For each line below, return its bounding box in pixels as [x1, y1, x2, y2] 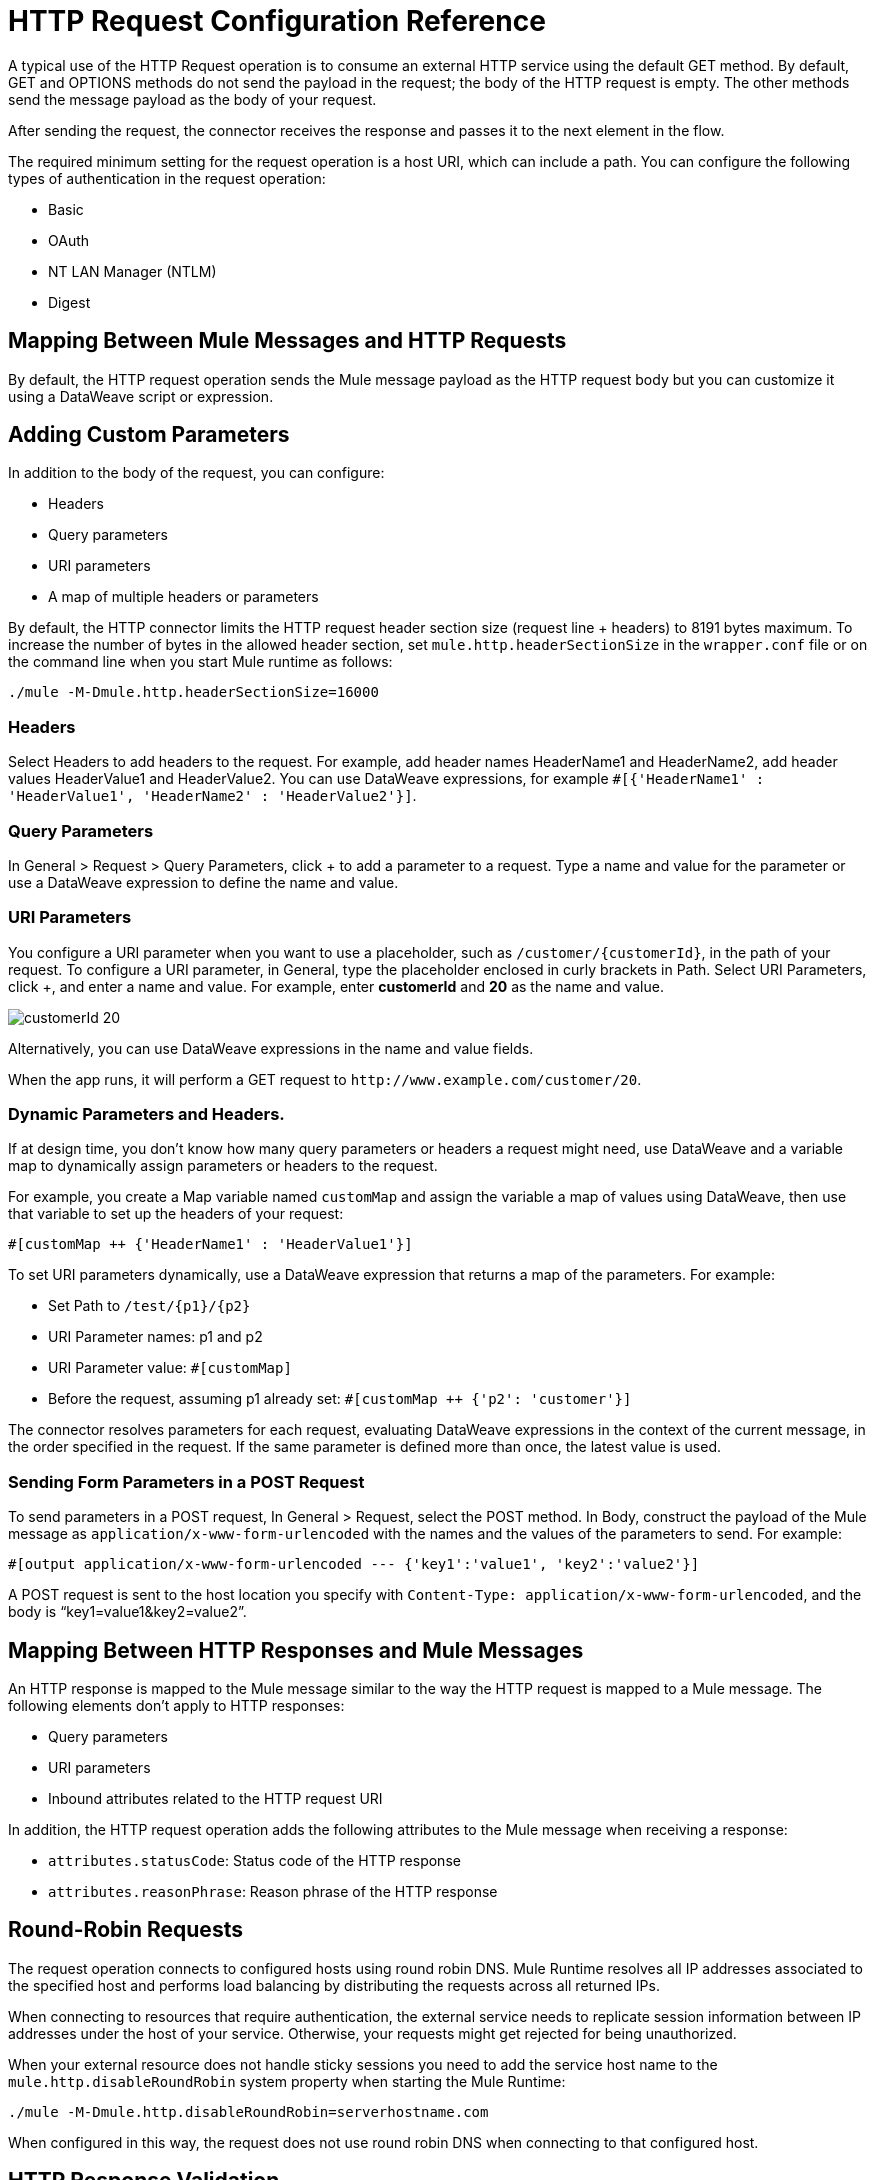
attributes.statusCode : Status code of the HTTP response [48, 1852, 461, 1870]
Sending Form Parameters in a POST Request [8, 1471, 365, 1492]
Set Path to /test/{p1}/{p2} [48, 1297, 251, 1315]
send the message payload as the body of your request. [8, 90, 377, 108]
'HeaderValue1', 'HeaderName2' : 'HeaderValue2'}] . [8, 787, 417, 805]
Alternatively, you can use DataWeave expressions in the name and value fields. [8, 1039, 534, 1057]
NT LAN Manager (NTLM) [48, 262, 217, 280]
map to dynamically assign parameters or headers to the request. [8, 1157, 438, 1175]
